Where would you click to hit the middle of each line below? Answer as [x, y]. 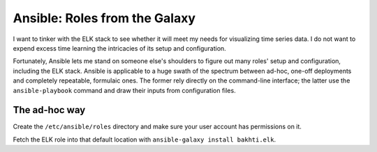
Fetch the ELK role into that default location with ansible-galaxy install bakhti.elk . [144, 140]
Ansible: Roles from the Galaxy [104, 18]
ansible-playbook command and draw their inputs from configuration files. [125, 90]
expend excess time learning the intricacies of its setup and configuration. [119, 48]
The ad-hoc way [49, 110]
